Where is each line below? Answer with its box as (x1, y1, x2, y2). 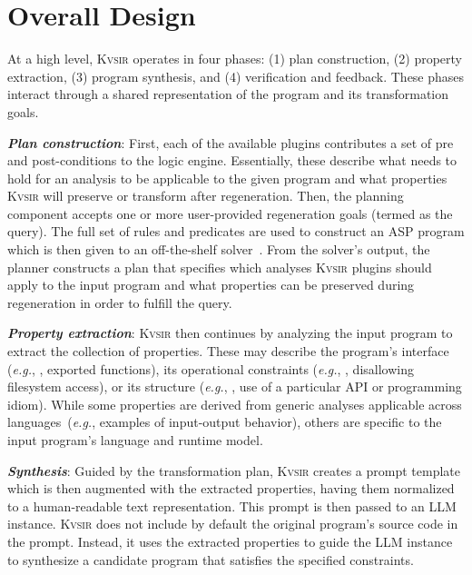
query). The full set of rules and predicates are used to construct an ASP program (7, 222, 465, 241)
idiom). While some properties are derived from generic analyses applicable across (7, 394, 462, 413)
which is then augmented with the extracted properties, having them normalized (7, 479, 455, 498)
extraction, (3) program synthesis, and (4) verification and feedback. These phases (7, 66, 465, 85)
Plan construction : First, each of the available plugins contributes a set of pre (7, 133, 454, 152)
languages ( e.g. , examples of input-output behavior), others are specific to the (7, 412, 442, 431)
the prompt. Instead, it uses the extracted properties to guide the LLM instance (7, 531, 453, 550)
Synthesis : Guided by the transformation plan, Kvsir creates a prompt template (7, 461, 461, 480)
